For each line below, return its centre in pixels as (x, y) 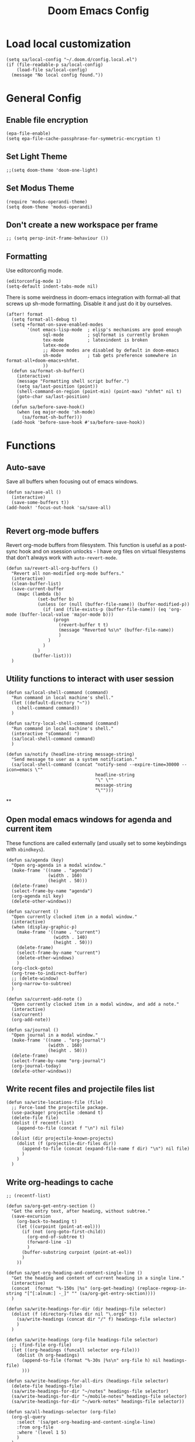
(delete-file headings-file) (47, 1386)
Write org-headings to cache (60, 1182)
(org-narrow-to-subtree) (42, 983)
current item (29, 829)
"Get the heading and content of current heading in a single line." (98, 1278)
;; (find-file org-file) (42, 1345)
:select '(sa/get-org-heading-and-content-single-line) (86, 1422)
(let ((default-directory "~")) (51, 703)
